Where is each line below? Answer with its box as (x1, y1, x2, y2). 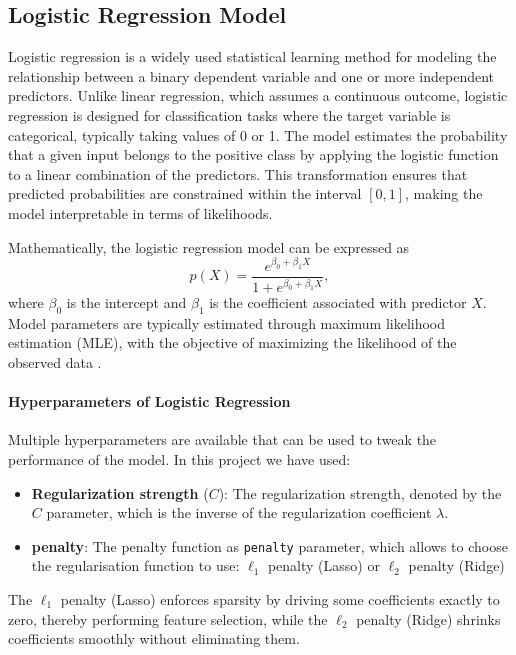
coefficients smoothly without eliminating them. (8, 628, 300, 649)
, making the (405, 183, 483, 204)
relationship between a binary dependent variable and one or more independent (8, 65, 495, 86)
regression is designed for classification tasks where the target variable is (8, 104, 451, 125)
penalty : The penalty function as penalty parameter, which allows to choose (31, 535, 508, 556)
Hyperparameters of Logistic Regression (8, 391, 291, 412)
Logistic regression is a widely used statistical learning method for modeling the (8, 46, 497, 67)
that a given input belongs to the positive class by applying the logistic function (8, 144, 499, 165)
